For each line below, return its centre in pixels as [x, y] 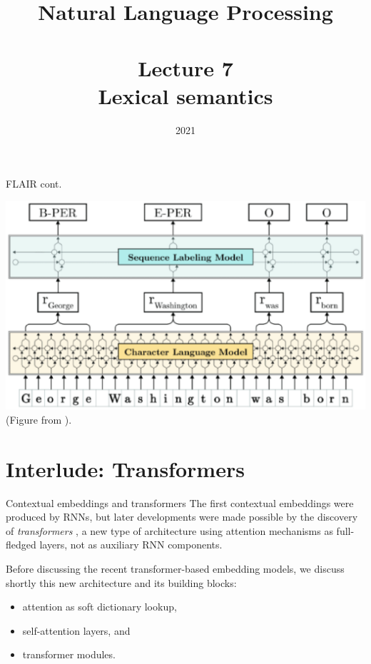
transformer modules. [69, 654]
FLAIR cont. [34, 184]
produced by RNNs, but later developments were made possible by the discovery [182, 517]
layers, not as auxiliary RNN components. [131, 545]
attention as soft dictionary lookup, [100, 607]
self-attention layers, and [76, 630]
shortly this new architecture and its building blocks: [121, 582]
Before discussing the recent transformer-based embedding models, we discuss [175, 568]
